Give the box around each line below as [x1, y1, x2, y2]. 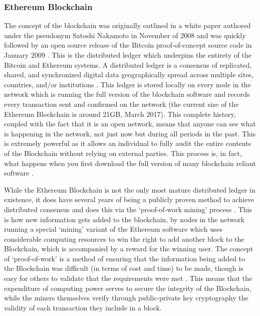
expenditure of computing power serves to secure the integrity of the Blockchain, [4, 282, 251, 293]
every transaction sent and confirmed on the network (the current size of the [4, 98, 239, 109]
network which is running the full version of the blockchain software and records [4, 89, 250, 99]
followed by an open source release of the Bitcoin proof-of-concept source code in [4, 40, 252, 50]
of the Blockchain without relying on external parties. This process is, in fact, [4, 147, 242, 158]
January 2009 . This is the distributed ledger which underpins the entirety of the [4, 50, 252, 60]
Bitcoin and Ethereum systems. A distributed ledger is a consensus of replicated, [4, 59, 252, 70]
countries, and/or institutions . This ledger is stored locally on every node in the [4, 79, 251, 89]
